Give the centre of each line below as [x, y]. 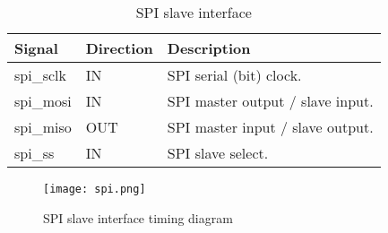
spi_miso [43, 127]
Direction [119, 48]
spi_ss [34, 153]
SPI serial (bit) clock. [234, 75]
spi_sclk [40, 75]
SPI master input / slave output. [270, 127]
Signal [36, 48]
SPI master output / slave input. [270, 101]
